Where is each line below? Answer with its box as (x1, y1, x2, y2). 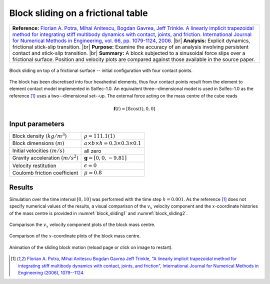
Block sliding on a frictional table (9, 7, 148, 18)
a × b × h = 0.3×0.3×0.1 (84, 140, 141, 147)
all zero (84, 147, 101, 154)
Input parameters (9, 119, 65, 128)
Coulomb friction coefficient (12, 169, 78, 176)
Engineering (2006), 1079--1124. (18, 270, 85, 275)
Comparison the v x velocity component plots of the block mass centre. (9, 221, 155, 228)
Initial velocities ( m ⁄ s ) (12, 147, 65, 154)
